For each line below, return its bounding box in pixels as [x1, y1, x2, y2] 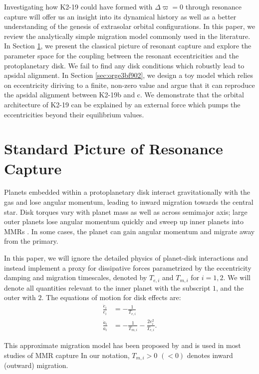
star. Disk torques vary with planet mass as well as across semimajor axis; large [4, 206, 248, 217]
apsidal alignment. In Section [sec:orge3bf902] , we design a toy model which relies [4, 70, 253, 80]
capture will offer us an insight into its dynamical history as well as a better [4, 11, 237, 21]
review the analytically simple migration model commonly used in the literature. [4, 30, 251, 41]
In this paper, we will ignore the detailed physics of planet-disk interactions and [4, 253, 248, 263]
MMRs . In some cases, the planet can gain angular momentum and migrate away [4, 226, 255, 236]
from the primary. [4, 236, 58, 246]
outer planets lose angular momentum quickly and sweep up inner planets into [4, 216, 244, 227]
